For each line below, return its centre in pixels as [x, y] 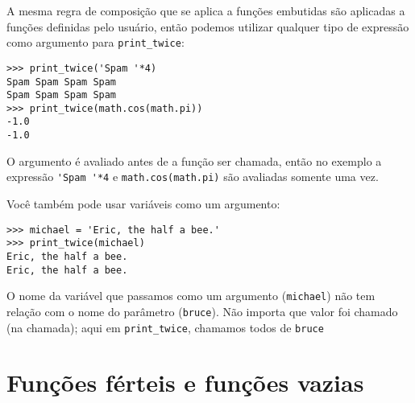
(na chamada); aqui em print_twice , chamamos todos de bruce [165, 327]
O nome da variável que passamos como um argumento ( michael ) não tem [191, 296]
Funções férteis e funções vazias [185, 382]
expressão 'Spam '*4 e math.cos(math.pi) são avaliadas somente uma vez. [193, 177]
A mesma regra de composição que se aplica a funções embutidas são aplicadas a [206, 10]
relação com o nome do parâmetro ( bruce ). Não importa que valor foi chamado [202, 311]
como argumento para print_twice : [95, 42]
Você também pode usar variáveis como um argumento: [143, 204]
